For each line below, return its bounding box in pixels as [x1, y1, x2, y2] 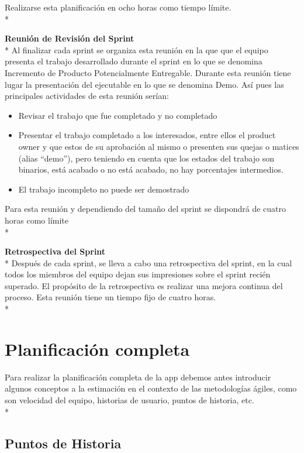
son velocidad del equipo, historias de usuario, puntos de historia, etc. [5, 393, 254, 406]
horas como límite [5, 214, 68, 226]
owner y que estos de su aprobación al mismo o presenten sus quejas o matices [18, 140, 299, 152]
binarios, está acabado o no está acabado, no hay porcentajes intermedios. [18, 163, 284, 176]
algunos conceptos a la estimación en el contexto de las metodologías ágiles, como [5, 382, 297, 394]
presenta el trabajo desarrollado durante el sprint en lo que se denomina [5, 55, 262, 67]
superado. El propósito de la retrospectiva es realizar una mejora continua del [5, 279, 283, 291]
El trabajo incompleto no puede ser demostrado [18, 183, 189, 195]
